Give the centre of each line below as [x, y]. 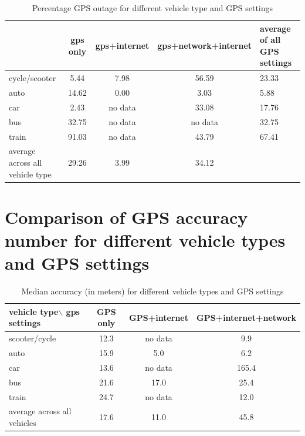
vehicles [23, 423]
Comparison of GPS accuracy [126, 217]
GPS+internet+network [246, 317]
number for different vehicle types [145, 240]
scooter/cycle [33, 338]
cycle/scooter [33, 78]
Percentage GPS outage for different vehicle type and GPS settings [152, 8]
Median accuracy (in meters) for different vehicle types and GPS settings [152, 291]
